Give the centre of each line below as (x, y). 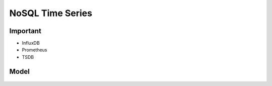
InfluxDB (31, 43)
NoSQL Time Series (51, 13)
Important (25, 31)
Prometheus (35, 50)
